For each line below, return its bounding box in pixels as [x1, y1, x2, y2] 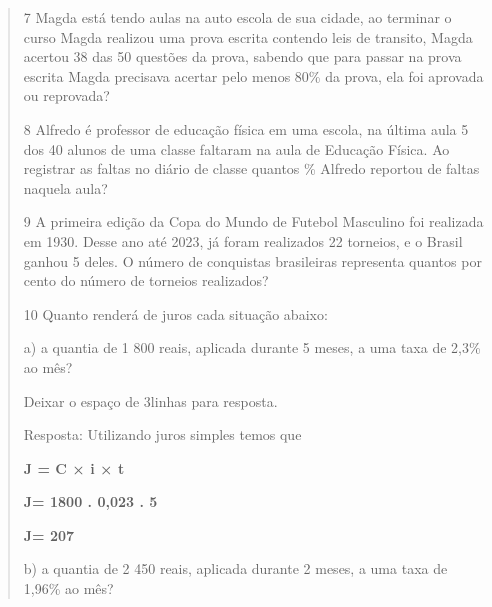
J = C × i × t [23, 457, 125, 478]
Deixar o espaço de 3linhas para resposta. [23, 390, 278, 411]
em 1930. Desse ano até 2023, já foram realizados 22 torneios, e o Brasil [23, 230, 463, 251]
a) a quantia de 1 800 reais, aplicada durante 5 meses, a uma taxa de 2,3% [23, 337, 481, 358]
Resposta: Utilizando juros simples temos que [23, 424, 302, 445]
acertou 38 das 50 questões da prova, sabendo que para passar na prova [23, 46, 462, 67]
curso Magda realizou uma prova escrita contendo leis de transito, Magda [23, 26, 473, 47]
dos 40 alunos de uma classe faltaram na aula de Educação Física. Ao [23, 138, 450, 159]
